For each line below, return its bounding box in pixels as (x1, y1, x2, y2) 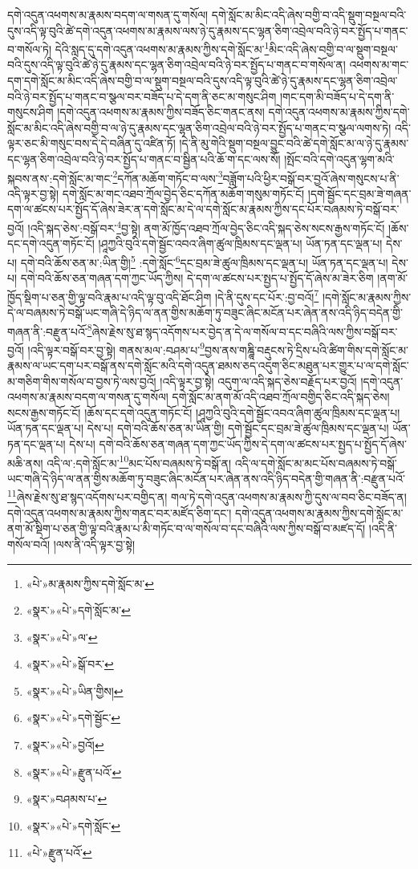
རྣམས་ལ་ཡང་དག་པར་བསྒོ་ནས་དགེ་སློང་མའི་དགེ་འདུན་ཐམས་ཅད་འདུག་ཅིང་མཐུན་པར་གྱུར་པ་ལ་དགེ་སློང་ (7, 357, 409, 374)
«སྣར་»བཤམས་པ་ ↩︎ (26, 790, 108, 807)
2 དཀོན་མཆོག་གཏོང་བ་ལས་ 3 (112, 167, 223, 186)
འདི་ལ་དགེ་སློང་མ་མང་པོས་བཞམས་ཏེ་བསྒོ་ (234, 454, 397, 471)
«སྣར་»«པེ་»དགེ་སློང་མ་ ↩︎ (26, 602, 131, 619)
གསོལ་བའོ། (7, 535, 51, 552)
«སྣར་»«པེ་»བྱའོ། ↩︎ (26, 737, 104, 753)
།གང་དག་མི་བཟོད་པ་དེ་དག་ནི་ (279, 87, 395, 104)
